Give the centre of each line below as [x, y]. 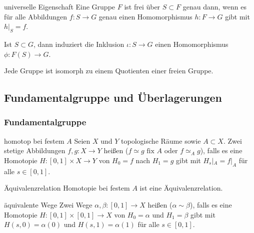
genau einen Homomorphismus [145, 16]
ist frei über [142, 6]
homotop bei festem [34, 140]
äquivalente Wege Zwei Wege [48, 204]
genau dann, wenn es [214, 6]
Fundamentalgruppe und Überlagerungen [113, 98]
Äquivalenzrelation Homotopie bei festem [67, 188]
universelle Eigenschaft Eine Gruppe [60, 6]
